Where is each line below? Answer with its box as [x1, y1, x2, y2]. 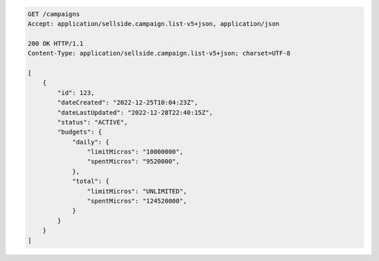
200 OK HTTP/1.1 [27, 39, 84, 47]
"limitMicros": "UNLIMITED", [86, 187, 187, 195]
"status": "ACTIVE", [57, 118, 128, 126]
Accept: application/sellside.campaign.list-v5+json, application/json [27, 20, 280, 27]
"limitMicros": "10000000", [86, 148, 184, 156]
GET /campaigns [27, 10, 80, 18]
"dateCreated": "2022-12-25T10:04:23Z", [57, 98, 199, 107]
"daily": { [72, 138, 110, 146]
